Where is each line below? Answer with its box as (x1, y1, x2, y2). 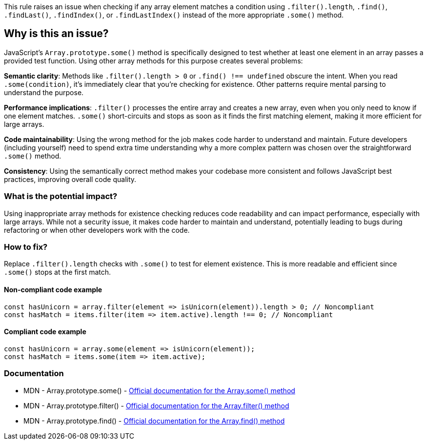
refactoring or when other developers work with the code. (4, 225, 190, 234)
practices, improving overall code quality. (4, 175, 137, 183)
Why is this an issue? (4, 27, 109, 40)
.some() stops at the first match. (4, 268, 111, 277)
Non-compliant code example (4, 285, 102, 294)
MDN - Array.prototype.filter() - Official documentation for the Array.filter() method (23, 401, 289, 410)
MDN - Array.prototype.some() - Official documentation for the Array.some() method (23, 386, 295, 395)
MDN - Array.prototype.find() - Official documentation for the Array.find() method (23, 416, 285, 425)
